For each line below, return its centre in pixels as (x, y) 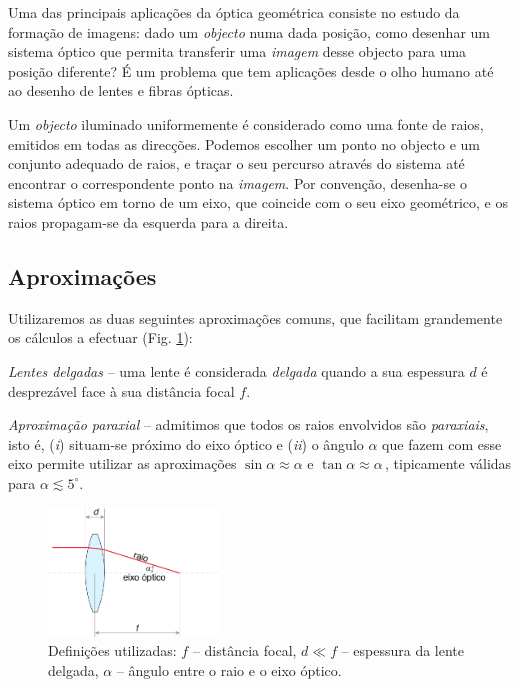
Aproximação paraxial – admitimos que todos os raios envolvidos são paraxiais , (248, 424)
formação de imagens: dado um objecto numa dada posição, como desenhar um (249, 31)
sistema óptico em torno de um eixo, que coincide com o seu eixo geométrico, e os (258, 202)
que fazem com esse (442, 443)
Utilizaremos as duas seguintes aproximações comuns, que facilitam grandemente (255, 317)
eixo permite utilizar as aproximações (122, 463)
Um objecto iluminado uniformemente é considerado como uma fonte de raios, (246, 123)
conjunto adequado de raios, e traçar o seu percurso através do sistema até (236, 163)
